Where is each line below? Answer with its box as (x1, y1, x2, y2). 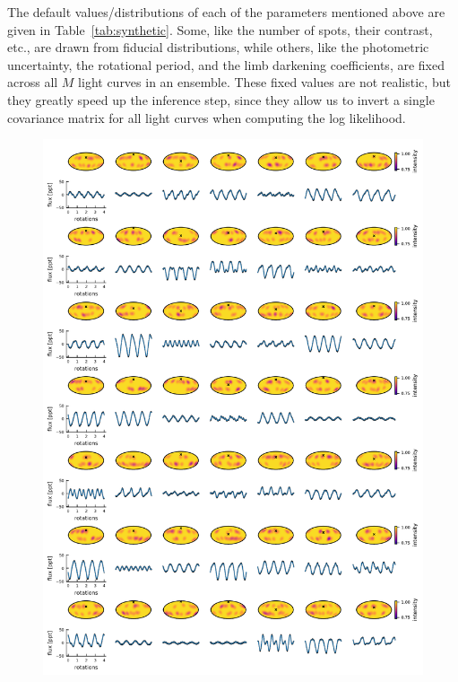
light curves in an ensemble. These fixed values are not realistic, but (78, 73, 451, 92)
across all (7, 73, 58, 92)
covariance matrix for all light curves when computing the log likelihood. (7, 108, 406, 127)
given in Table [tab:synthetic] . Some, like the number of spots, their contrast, (7, 20, 433, 39)
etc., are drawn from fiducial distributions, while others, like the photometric (7, 38, 429, 57)
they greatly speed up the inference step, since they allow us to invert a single (7, 90, 435, 109)
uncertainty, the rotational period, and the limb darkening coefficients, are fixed (7, 55, 445, 74)
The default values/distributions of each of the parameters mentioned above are (7, 3, 445, 21)
